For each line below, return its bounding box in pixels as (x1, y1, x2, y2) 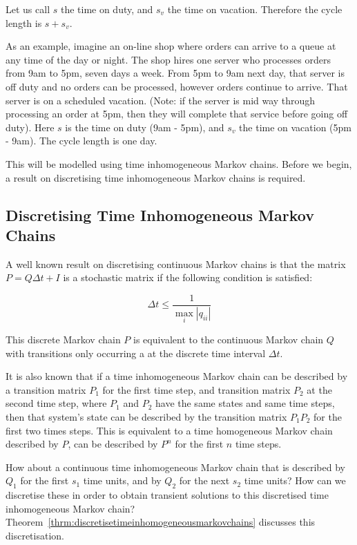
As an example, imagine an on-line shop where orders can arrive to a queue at (6, 39, 336, 53)
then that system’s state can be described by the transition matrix (6, 410, 287, 423)
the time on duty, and (60, 2, 153, 16)
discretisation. (6, 528, 64, 542)
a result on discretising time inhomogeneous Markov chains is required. (6, 170, 306, 184)
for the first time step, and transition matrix (102, 382, 291, 396)
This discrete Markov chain (6, 332, 121, 347)
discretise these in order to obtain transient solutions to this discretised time (6, 488, 329, 502)
